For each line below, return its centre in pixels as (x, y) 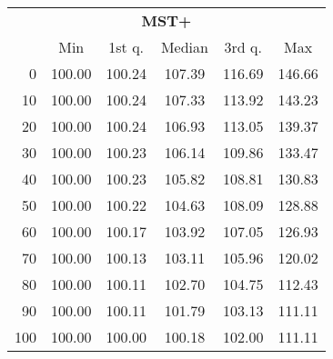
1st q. (126, 47)
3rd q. (243, 47)
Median (184, 47)
